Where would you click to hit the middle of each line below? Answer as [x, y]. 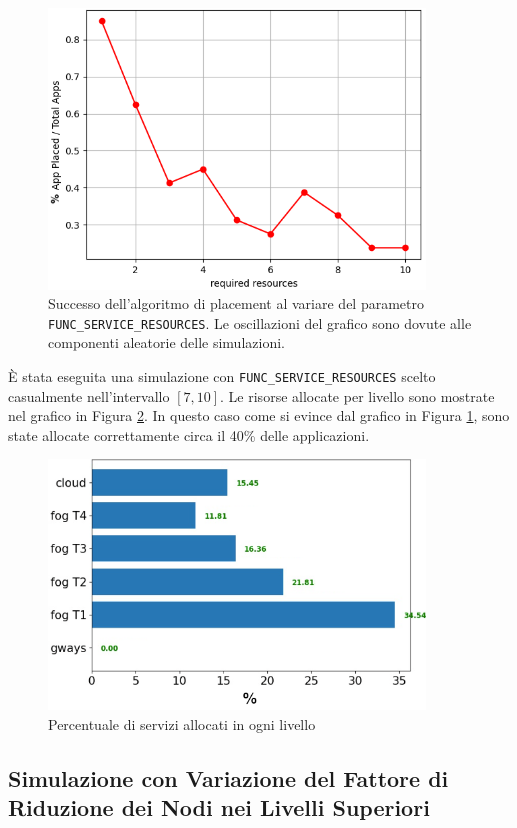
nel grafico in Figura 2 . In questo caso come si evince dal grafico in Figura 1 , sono [259, 415]
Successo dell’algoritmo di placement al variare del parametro [236, 303]
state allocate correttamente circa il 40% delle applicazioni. [189, 434]
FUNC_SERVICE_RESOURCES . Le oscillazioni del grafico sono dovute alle [260, 322]
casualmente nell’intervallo [89, 395]
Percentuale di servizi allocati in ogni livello [182, 723]
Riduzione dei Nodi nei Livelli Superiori [219, 807]
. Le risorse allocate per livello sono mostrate [357, 395]
